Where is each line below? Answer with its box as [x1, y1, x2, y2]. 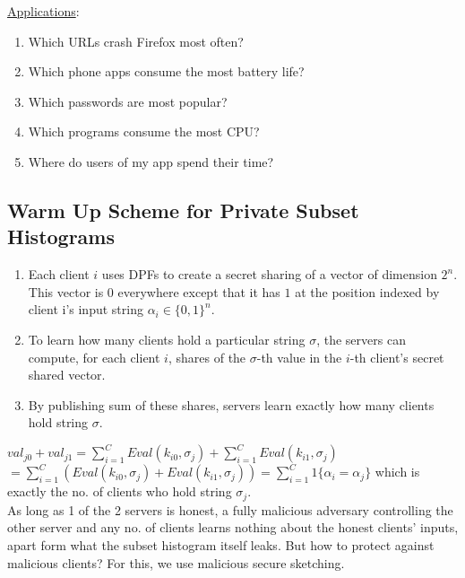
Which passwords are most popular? [28, 92, 228, 110]
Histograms [7, 223, 116, 250]
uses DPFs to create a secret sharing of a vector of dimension [101, 265, 437, 284]
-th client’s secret [349, 347, 444, 366]
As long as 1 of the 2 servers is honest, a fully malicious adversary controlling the [7, 500, 453, 519]
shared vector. [28, 365, 106, 384]
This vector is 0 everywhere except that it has [28, 282, 280, 301]
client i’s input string [28, 300, 143, 319]
